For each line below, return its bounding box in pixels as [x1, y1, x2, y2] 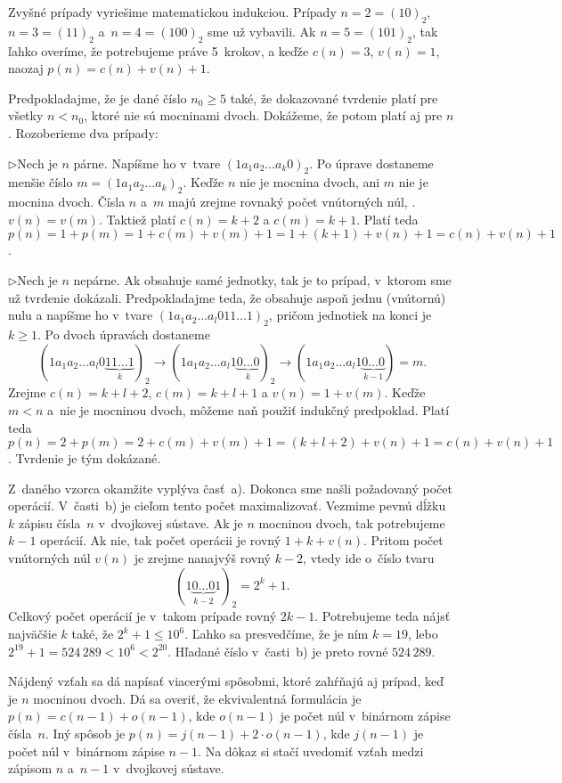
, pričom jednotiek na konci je [268, 306, 432, 324]
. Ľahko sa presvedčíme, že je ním [184, 624, 369, 643]
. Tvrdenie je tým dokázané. [8, 449, 161, 468]
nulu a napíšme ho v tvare [8, 306, 153, 324]
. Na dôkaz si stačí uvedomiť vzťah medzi [198, 741, 424, 760]
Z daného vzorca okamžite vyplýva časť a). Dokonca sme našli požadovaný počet [8, 478, 452, 497]
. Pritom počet [362, 531, 444, 550]
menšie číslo [8, 173, 73, 192]
